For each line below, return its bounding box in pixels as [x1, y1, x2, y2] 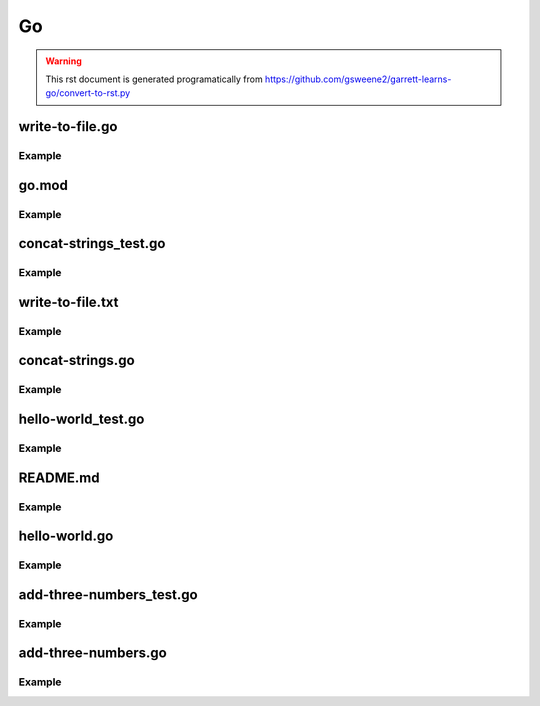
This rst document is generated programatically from [45, 73, 264, 85]
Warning [45, 55, 82, 67]
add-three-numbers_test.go [18, 586, 199, 603]
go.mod [18, 176, 69, 194]
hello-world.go [18, 528, 114, 545]
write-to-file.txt [18, 293, 119, 310]
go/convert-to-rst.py [45, 87, 131, 99]
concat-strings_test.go [18, 235, 166, 252]
